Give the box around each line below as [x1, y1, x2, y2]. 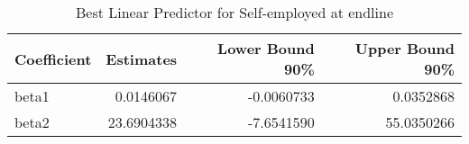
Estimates [106, 48, 178, 69]
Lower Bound [217, 38, 315, 58]
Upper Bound [354, 38, 455, 58]
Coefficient [14, 48, 92, 69]
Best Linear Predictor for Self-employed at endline [75, 2, 394, 22]
